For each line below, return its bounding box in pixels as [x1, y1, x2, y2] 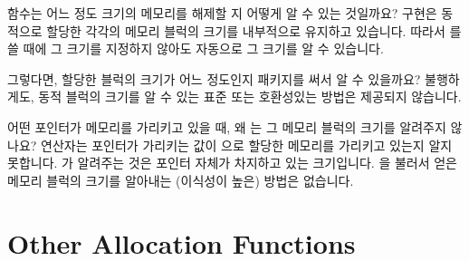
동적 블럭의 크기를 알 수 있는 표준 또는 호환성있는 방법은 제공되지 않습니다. [38, 87, 462, 106]
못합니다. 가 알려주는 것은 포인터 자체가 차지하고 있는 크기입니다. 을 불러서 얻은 [7, 153, 457, 172]
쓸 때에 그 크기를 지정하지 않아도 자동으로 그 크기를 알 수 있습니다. [7, 39, 384, 58]
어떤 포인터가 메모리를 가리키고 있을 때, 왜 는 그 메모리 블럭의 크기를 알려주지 [7, 117, 446, 136]
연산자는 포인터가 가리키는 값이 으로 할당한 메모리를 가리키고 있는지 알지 [41, 135, 453, 154]
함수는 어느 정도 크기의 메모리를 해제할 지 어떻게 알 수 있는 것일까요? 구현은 [7, 4, 437, 22]
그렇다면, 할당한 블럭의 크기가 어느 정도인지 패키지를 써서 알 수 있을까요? [7, 69, 421, 88]
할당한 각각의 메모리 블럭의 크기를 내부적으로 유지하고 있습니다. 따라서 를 [46, 21, 462, 40]
